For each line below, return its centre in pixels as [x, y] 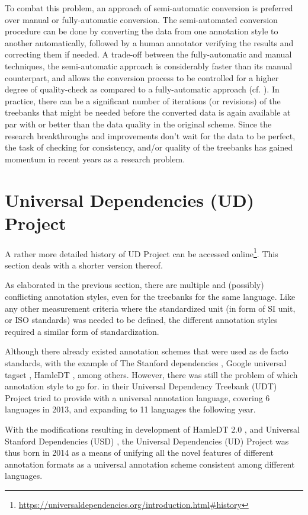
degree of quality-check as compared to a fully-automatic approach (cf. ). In [142, 89]
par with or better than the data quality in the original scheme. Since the [138, 124]
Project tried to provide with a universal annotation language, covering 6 [137, 397]
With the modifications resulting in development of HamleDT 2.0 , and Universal [152, 429]
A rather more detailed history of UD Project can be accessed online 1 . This [142, 252]
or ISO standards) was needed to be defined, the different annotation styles [141, 320]
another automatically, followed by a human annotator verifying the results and [149, 42]
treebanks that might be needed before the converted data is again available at [148, 112]
